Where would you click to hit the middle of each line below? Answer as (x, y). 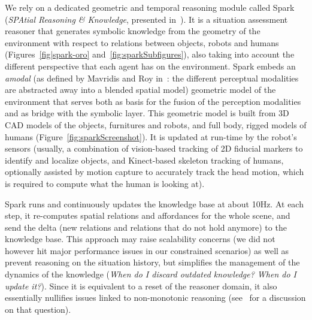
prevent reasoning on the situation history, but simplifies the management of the (152, 262)
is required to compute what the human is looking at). (105, 183)
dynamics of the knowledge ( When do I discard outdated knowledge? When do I (151, 274)
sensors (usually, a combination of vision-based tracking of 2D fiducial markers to (154, 148)
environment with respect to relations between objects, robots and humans (142, 42)
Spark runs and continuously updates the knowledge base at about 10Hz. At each (154, 203)
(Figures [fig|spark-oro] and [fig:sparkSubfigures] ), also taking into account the (150, 54)
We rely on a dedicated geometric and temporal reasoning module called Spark (150, 7)
